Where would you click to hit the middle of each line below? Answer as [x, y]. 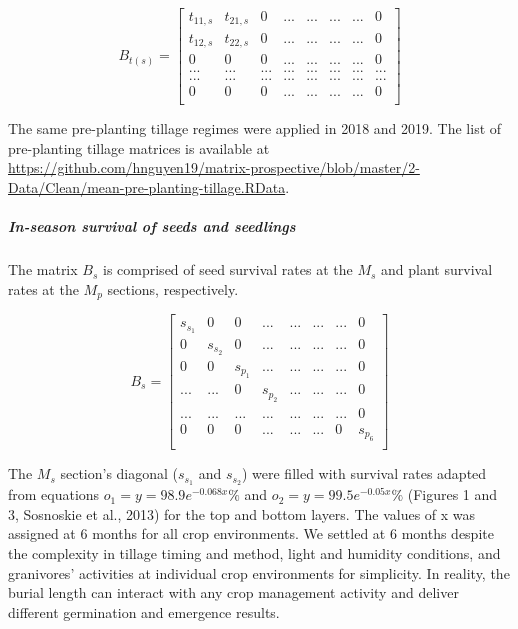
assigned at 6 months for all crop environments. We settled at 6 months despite [251, 533]
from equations [54, 494]
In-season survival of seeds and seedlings [152, 226]
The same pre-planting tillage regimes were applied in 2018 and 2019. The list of [255, 128]
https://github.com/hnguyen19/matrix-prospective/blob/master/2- [214, 167]
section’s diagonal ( [119, 473]
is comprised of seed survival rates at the [228, 269]
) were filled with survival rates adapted [364, 473]
